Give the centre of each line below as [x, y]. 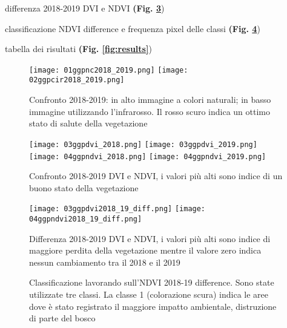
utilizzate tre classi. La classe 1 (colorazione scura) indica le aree [149, 294]
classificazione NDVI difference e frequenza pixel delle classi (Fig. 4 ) [133, 28]
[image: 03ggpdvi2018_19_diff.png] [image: [117, 209]
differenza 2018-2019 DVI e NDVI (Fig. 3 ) [85, 8]
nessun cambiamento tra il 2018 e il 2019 [105, 262]
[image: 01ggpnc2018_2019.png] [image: [109, 70]
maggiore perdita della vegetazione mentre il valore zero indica [145, 250]
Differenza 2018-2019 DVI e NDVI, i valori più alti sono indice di [150, 238]
